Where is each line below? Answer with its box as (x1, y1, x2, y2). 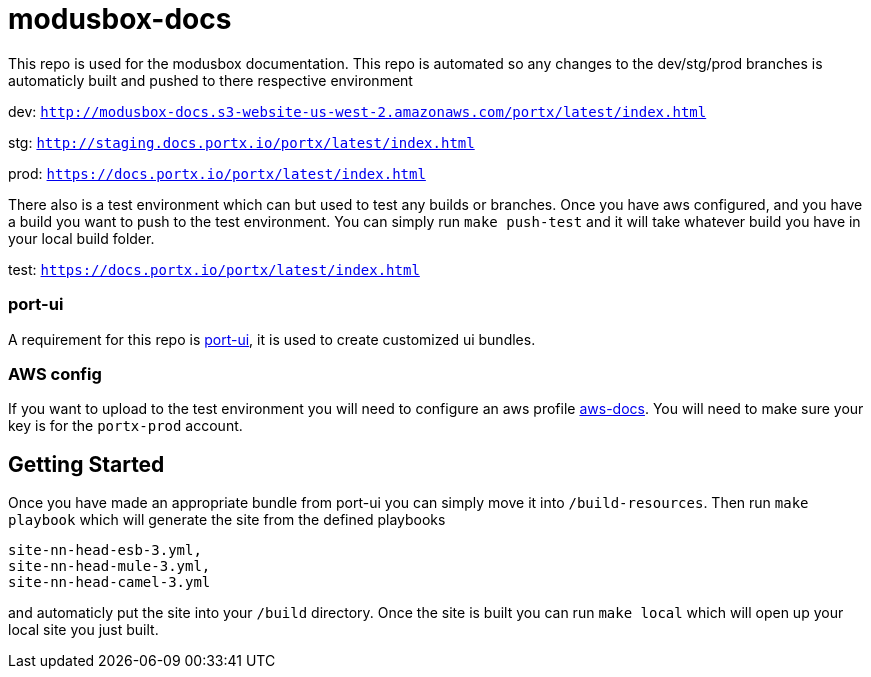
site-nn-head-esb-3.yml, (8, 542, 202, 559)
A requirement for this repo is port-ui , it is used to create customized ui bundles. (8, 330, 536, 348)
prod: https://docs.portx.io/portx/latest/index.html (8, 164, 426, 182)
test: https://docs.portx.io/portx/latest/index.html (8, 260, 420, 278)
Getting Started (8, 451, 165, 477)
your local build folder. (8, 229, 155, 247)
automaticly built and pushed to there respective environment (8, 71, 413, 89)
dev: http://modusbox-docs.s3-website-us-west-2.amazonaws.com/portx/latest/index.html (8, 102, 707, 120)
